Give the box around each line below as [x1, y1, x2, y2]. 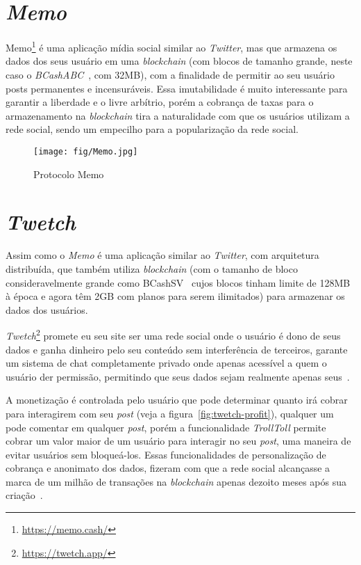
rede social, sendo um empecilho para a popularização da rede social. [6, 122, 299, 136]
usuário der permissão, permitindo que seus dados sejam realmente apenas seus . [6, 369, 350, 383]
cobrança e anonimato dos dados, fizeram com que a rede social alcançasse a [6, 461, 330, 475]
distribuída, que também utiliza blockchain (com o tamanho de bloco [6, 261, 298, 276]
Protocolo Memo [33, 166, 104, 181]
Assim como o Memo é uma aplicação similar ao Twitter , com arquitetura [6, 248, 319, 262]
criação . [6, 488, 43, 502]
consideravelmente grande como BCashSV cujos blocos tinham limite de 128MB [6, 275, 351, 289]
